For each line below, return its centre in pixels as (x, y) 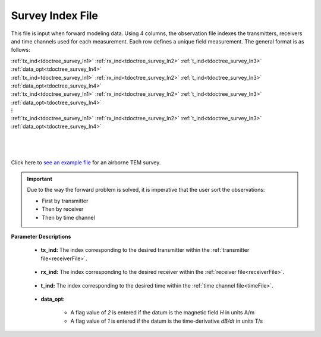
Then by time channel (68, 217)
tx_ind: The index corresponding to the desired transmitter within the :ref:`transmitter (145, 250)
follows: (21, 50)
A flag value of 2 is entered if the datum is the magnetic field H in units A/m (163, 313)
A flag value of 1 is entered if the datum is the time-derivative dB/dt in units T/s (167, 321)
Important (40, 179)
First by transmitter (65, 201)
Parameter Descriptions (41, 236)
